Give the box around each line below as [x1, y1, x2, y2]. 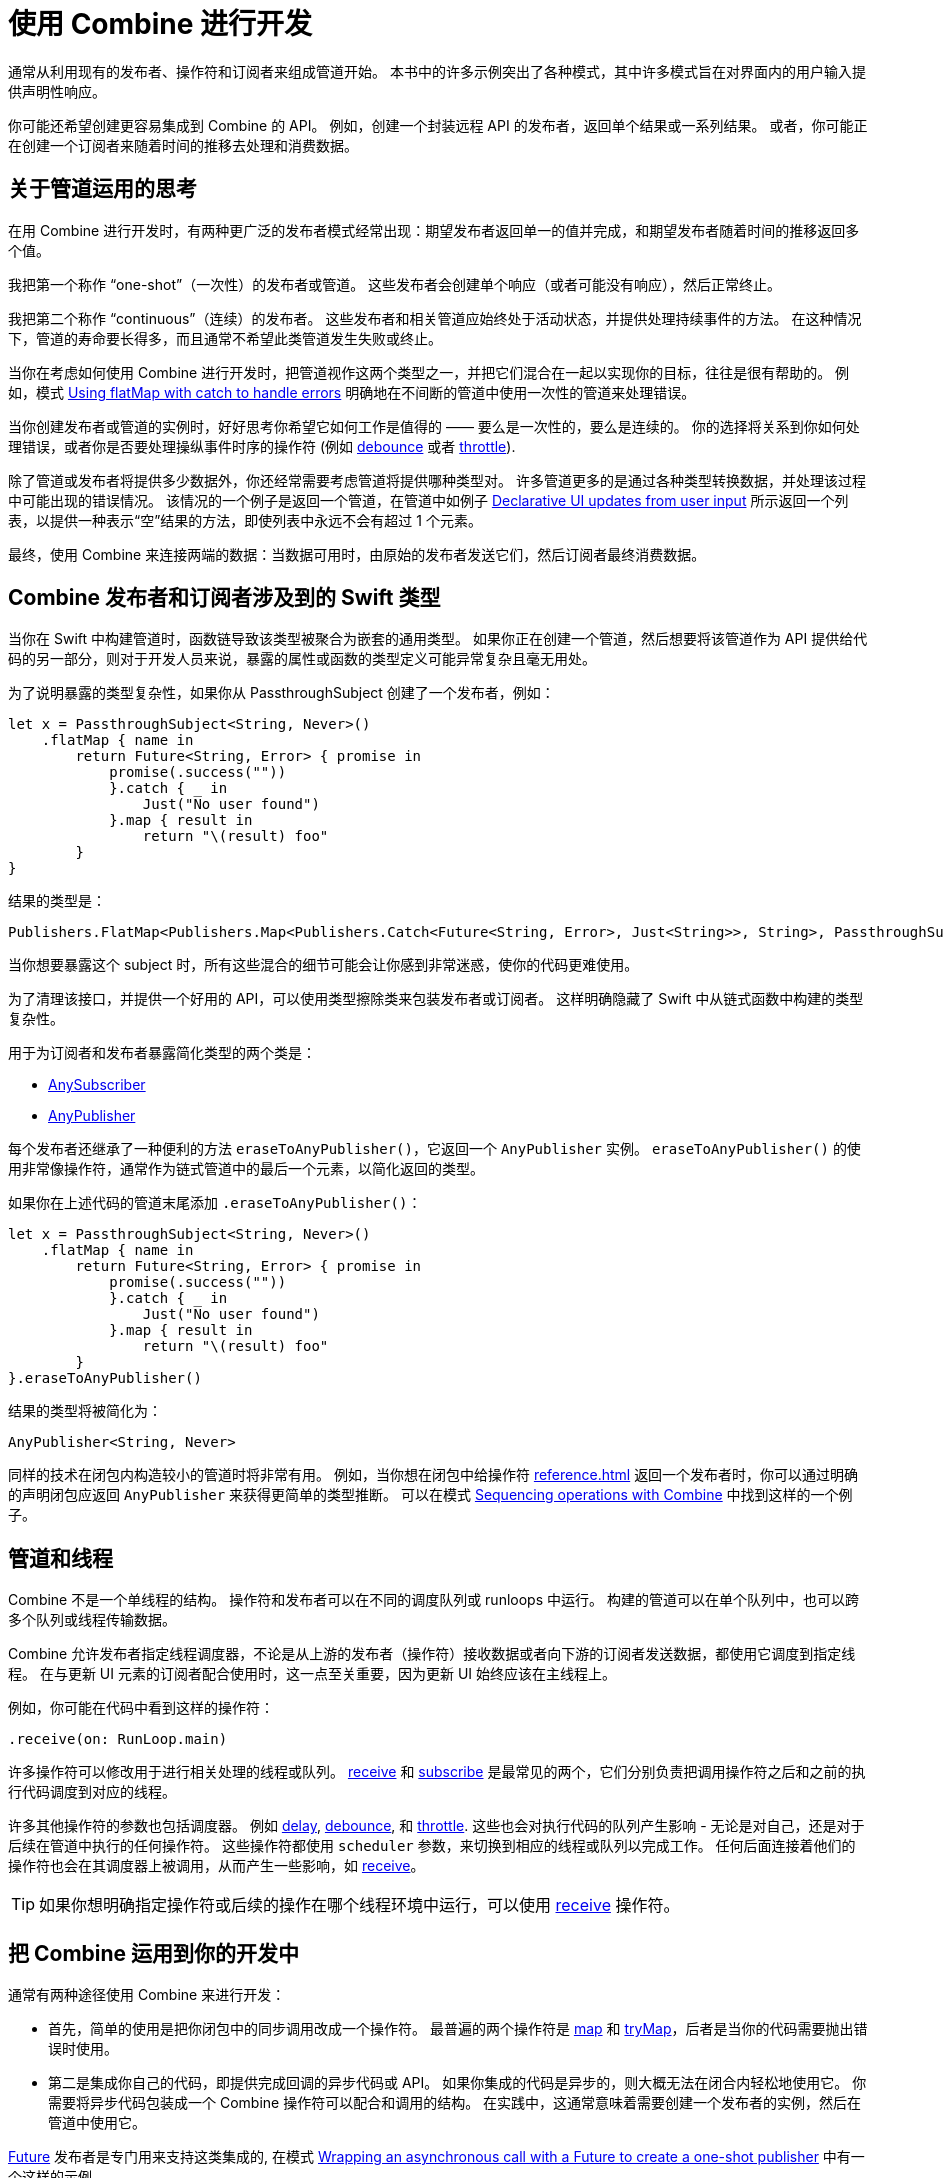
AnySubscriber [48, 1076, 146, 1094]
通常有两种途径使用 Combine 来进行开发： [8, 1986, 286, 2004]
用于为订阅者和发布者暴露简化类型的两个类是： [8, 1044, 316, 1062]
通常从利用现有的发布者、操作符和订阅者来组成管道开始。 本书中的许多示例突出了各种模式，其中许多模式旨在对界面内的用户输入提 [8, 62, 866, 80]
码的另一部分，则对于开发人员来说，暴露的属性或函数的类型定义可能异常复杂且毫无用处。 [8, 650, 596, 668]
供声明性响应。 [8, 82, 106, 100]
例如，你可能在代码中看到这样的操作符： [8, 1699, 274, 1717]
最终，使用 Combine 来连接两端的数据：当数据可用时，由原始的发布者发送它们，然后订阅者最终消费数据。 [8, 545, 706, 563]
